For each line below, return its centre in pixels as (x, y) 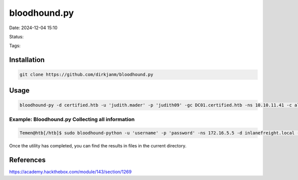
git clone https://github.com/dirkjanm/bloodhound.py (86, 75)
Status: (16, 37)
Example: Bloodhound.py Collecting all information (72, 120)
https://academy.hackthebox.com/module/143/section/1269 (70, 172)
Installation (27, 60)
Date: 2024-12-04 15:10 (33, 28)
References (27, 160)
